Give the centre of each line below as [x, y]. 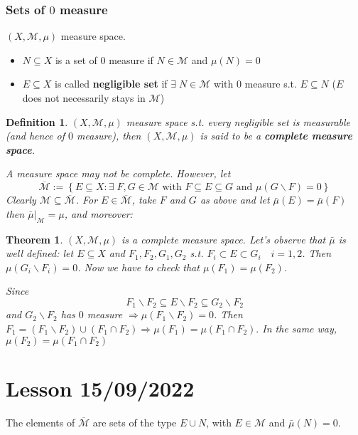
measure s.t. [271, 84]
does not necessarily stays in [84, 98]
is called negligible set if [111, 84]
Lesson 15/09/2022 [100, 388]
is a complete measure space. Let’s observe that [224, 239]
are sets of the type [135, 422]
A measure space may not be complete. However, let [118, 173]
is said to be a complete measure [276, 136]
